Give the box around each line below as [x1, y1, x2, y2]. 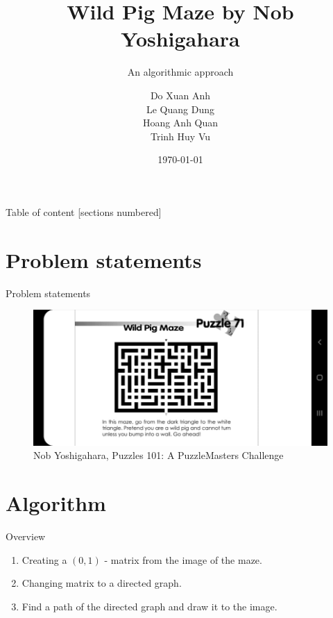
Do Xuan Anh [150, 87, 211, 102]
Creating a [22, 552, 67, 567]
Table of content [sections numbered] [6, 204, 162, 219]
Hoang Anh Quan [142, 115, 219, 130]
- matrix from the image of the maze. [104, 552, 262, 567]
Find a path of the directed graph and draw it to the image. [22, 599, 277, 613]
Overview [6, 529, 46, 544]
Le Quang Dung [146, 101, 214, 116]
